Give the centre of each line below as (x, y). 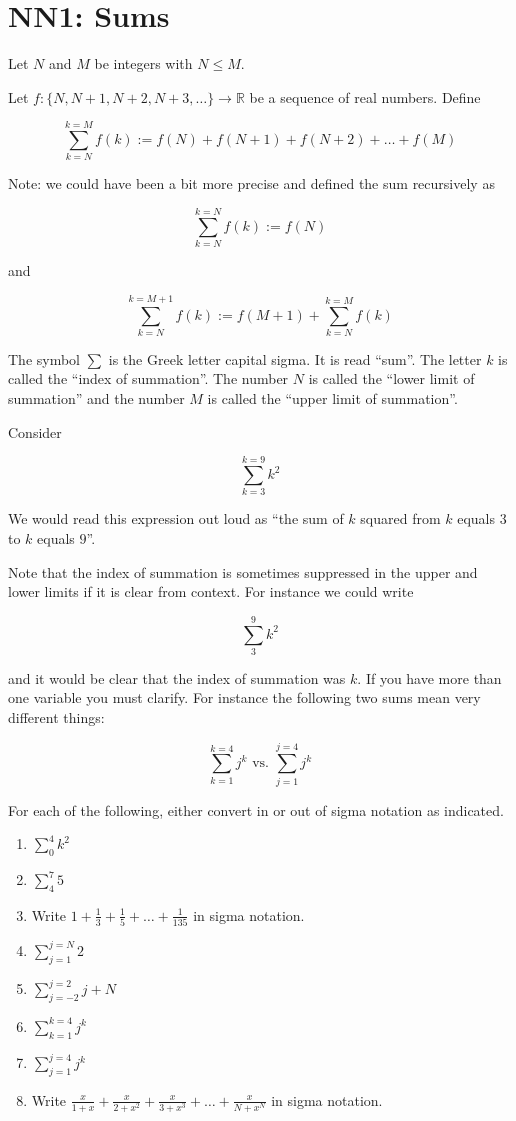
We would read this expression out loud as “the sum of (176, 518)
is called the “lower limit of (391, 378)
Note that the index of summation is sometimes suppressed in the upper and (243, 571)
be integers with (143, 63)
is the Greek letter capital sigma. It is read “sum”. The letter (295, 358)
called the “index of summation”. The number (148, 378)
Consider (35, 431)
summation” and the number (96, 398)
